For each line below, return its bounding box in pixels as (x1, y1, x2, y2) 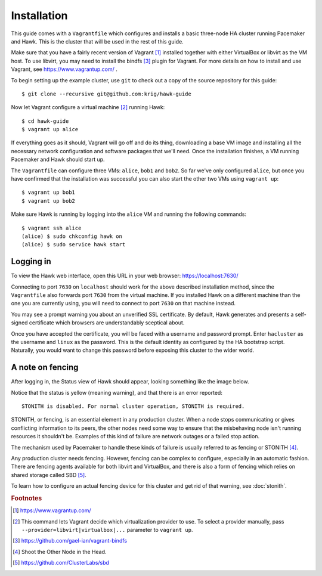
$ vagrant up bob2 (21, 197, 76, 204)
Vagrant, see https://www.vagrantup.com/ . (11, 66, 117, 73)
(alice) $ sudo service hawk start (21, 241, 126, 248)
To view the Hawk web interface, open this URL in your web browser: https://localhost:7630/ (11, 272, 239, 280)
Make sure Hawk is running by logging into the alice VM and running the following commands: (11, 210, 247, 218)
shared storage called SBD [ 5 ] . (11, 471, 86, 478)
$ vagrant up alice (21, 126, 79, 133)
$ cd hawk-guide (21, 117, 69, 125)
